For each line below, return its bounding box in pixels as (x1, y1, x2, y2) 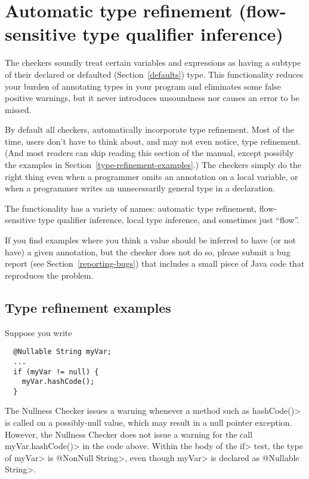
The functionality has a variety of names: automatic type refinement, (5, 202, 257, 214)
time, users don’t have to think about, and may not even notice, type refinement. (5, 135, 301, 147)
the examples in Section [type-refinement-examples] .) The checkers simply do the (5, 158, 301, 171)
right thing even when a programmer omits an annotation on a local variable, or (5, 170, 298, 182)
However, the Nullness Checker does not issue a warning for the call (5, 428, 253, 440)
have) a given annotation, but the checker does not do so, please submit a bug (5, 245, 291, 258)
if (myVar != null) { (13, 367, 99, 376)
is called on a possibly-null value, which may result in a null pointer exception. (5, 416, 292, 429)
